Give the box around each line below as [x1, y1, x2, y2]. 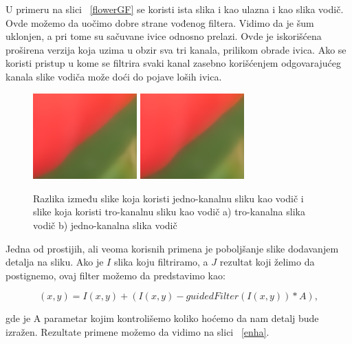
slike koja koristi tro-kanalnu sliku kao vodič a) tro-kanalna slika [33, 204, 305, 219]
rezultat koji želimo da [219, 255, 315, 269]
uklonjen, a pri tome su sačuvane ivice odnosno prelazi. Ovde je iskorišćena [5, 29, 322, 43]
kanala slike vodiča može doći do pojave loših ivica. [5, 69, 222, 83]
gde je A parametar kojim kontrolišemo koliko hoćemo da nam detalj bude [5, 311, 319, 325]
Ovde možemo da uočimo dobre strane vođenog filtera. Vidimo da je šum [5, 15, 314, 30]
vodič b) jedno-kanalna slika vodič [33, 217, 177, 232]
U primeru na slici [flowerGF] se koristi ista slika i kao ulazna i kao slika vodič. [5, 2, 344, 16]
